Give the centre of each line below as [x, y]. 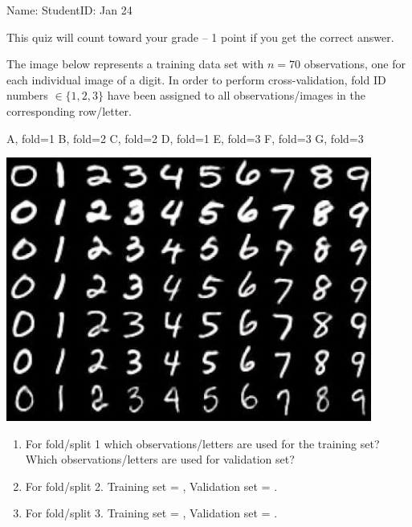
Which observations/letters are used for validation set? [160, 459]
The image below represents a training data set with [135, 64]
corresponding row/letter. [69, 110]
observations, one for [355, 64]
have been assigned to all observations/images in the [236, 95]
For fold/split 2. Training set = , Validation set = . [151, 486]
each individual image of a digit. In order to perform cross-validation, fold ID [196, 79]
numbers [27, 95]
